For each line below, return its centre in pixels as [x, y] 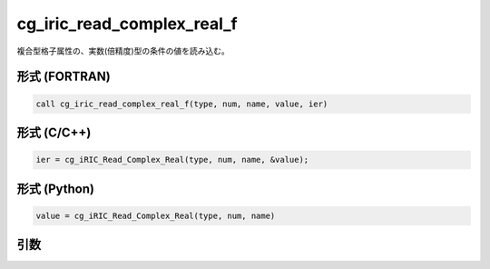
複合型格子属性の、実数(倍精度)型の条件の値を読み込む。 [123, 51]
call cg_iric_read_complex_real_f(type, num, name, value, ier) [182, 104]
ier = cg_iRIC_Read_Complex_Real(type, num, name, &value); [172, 160]
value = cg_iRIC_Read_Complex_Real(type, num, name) [156, 215]
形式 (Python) [56, 189]
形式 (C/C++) [54, 132]
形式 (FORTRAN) [64, 77]
